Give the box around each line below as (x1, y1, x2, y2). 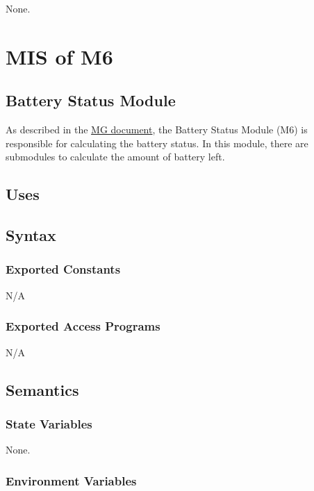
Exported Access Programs (6, 317, 160, 335)
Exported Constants (6, 260, 121, 278)
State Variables (6, 415, 92, 432)
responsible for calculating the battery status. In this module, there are (6, 135, 308, 150)
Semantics (6, 378, 79, 400)
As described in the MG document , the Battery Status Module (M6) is (6, 122, 308, 137)
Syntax (6, 224, 56, 246)
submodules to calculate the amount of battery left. (6, 149, 225, 164)
